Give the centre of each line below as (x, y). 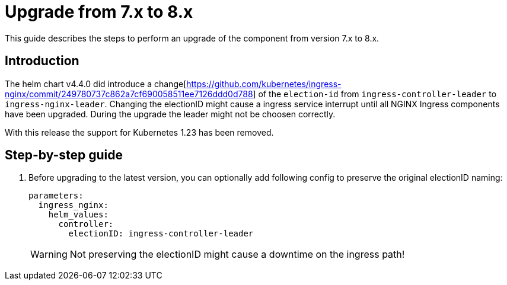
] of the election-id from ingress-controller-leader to (375, 94)
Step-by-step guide (64, 155)
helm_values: (78, 215)
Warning (49, 254)
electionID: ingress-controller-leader (161, 234)
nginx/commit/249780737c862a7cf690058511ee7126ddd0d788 (129, 94)
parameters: (56, 196)
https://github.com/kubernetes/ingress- (264, 84)
